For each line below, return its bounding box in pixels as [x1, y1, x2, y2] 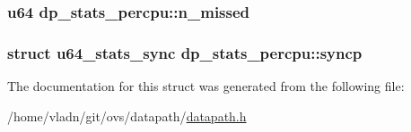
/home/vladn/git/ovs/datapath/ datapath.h [7, 106, 247, 125]
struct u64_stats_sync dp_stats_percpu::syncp [7, 41, 363, 63]
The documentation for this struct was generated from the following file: [7, 77, 405, 95]
